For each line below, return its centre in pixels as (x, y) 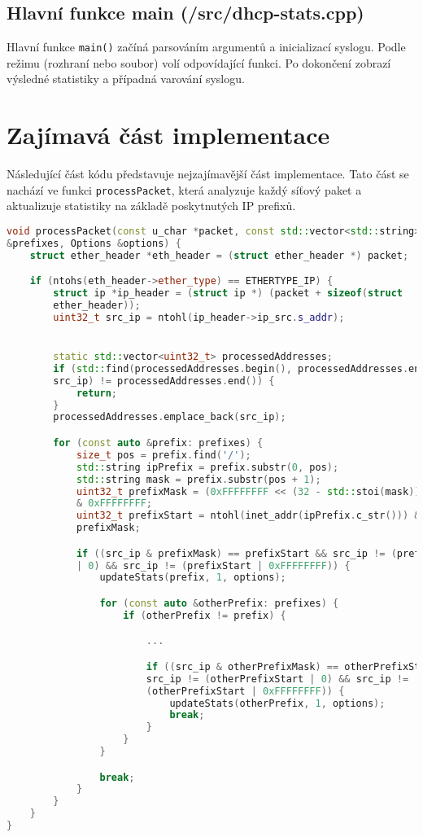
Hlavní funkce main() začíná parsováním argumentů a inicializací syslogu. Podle (206, 47)
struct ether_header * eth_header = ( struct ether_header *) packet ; (219, 255)
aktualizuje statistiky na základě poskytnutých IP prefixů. (151, 206)
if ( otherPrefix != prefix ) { (205, 615)
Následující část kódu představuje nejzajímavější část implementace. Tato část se (208, 174)
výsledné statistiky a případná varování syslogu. (126, 79)
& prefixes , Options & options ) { (94, 243)
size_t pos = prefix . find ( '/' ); (164, 455)
